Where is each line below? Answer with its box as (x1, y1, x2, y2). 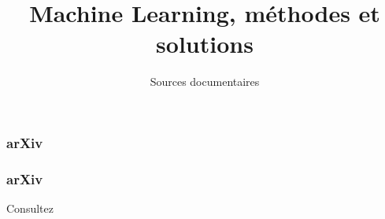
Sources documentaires (150, 73, 260, 90)
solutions (156, 28, 254, 60)
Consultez (6, 200, 54, 217)
